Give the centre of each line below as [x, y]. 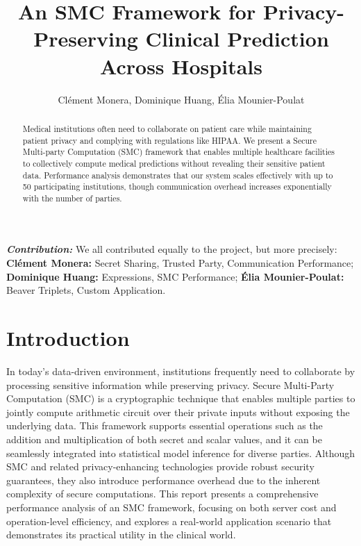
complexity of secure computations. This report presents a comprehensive [162, 494]
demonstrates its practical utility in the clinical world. [121, 535]
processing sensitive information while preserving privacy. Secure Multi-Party [170, 384]
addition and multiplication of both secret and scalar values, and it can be [164, 439]
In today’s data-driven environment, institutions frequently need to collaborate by [181, 371]
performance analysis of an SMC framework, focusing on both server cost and [171, 507]
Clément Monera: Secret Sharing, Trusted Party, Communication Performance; [180, 263]
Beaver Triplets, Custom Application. [86, 290]
